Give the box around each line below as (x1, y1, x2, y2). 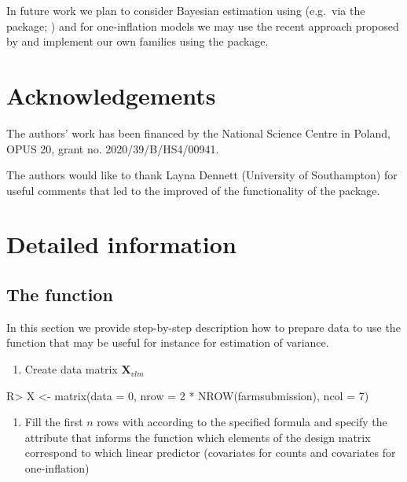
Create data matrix (24, 361, 118, 377)
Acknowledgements (6, 79, 216, 111)
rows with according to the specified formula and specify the (97, 414, 387, 430)
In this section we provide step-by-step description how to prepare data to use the (6, 318, 401, 335)
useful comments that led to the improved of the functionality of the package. (6, 182, 380, 198)
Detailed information (6, 228, 236, 260)
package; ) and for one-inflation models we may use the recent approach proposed (6, 17, 399, 34)
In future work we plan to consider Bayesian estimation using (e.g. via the (6, 2, 365, 18)
